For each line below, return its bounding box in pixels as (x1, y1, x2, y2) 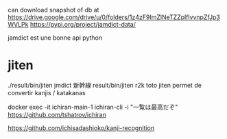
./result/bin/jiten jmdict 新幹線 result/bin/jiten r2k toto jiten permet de (8, 81, 202, 89)
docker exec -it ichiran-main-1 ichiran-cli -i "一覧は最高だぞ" (8, 103, 178, 111)
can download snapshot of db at (8, 6, 99, 14)
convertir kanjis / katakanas (8, 88, 86, 97)
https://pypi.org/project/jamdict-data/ (29, 21, 136, 28)
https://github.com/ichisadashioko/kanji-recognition (8, 123, 155, 132)
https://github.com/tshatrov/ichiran (8, 110, 107, 118)
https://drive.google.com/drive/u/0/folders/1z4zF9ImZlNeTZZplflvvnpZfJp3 (8, 13, 220, 21)
